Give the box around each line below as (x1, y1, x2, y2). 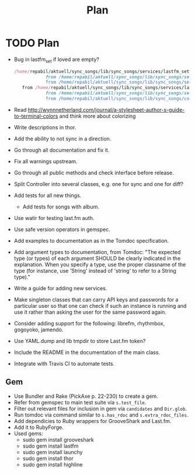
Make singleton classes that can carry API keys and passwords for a (13, 296, 179, 303)
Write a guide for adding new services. (13, 284, 107, 291)
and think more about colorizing (59, 112, 136, 119)
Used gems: (13, 430, 43, 437)
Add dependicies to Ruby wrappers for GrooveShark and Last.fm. (13, 417, 172, 424)
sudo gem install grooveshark (22, 436, 94, 443)
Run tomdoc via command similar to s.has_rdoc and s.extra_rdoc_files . (13, 411, 189, 418)
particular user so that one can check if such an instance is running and (13, 302, 187, 309)
